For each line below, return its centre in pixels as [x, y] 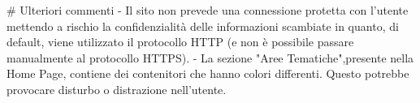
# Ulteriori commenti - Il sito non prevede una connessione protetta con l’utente [208, 10]
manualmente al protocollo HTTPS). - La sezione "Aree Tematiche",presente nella [210, 57]
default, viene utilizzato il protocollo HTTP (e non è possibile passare [180, 42]
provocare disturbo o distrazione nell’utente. [117, 89]
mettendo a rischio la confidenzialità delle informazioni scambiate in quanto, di [203, 26]
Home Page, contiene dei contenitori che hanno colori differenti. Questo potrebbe [208, 73]
